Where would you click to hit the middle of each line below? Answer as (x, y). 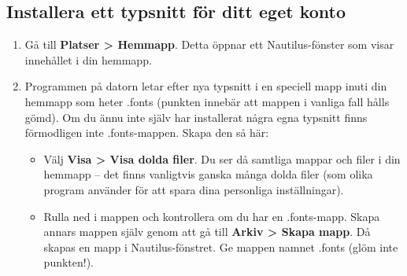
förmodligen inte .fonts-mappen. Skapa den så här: (147, 132)
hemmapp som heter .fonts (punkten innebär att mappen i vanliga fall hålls (207, 101)
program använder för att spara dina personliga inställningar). (194, 189)
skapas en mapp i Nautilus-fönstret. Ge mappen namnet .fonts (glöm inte (221, 247)
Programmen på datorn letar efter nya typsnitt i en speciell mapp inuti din (206, 86)
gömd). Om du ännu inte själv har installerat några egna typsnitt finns (196, 117)
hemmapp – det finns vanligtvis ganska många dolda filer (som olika (208, 174)
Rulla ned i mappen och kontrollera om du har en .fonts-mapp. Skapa (212, 216)
